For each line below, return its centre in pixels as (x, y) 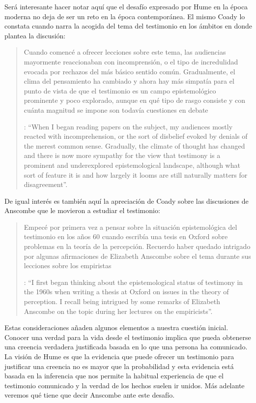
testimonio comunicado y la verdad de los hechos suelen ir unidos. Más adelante (125, 385)
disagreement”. (46, 184)
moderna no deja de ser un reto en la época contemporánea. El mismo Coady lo (125, 16)
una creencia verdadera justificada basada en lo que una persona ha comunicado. (126, 347)
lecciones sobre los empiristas (68, 265)
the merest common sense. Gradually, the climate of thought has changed (134, 145)
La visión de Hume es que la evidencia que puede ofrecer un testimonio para (119, 356)
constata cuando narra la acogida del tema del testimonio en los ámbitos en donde (128, 26)
